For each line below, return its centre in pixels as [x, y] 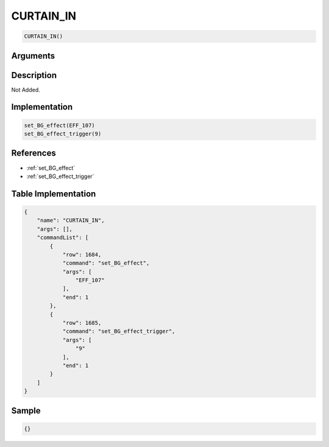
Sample [26, 411]
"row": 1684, [82, 254]
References [34, 153]
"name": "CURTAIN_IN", [71, 220]
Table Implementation [54, 194]
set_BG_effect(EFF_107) [60, 125]
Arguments [33, 56]
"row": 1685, [82, 323]
